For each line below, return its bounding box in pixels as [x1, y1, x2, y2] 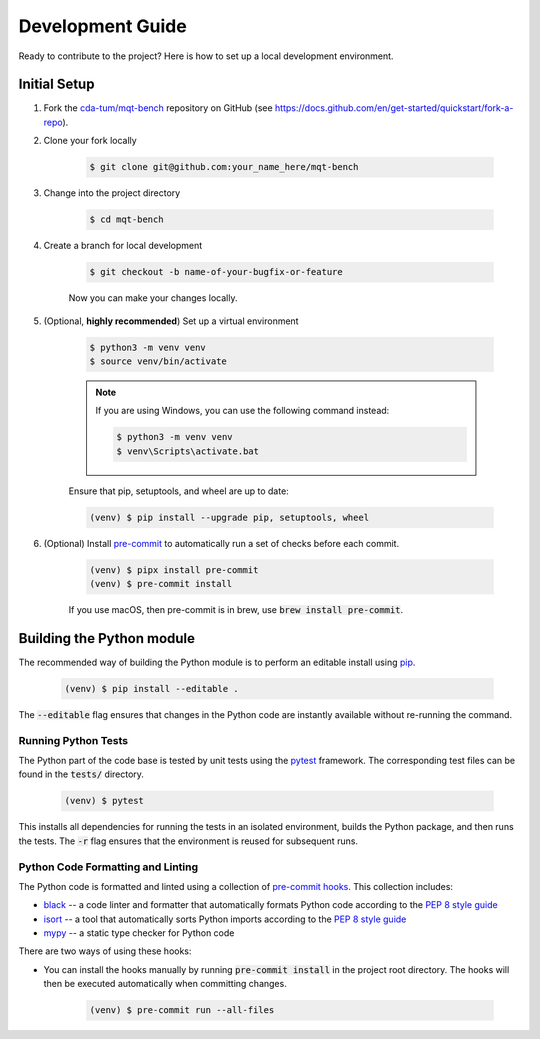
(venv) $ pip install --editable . [64, 683, 239, 694]
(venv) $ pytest [64, 795, 145, 807]
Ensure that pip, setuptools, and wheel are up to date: [68, 485, 289, 497]
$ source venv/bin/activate [89, 355, 227, 367]
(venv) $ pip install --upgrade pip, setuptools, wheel [89, 511, 370, 523]
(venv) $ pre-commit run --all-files [89, 1005, 275, 1016]
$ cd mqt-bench [89, 214, 164, 225]
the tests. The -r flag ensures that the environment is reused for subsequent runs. [18, 835, 359, 847]
